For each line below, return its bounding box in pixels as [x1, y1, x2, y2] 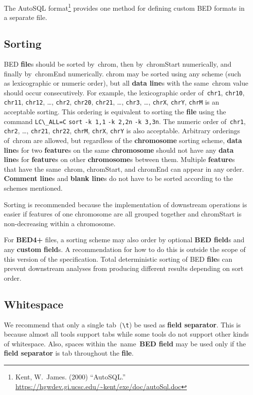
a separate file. [4, 12, 47, 22]
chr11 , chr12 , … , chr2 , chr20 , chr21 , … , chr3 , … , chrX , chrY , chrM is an [4, 97, 219, 107]
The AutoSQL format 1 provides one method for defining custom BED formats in [4, 1, 245, 13]
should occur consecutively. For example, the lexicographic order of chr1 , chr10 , [4, 87, 245, 97]
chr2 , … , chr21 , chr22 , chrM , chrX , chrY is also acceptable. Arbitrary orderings [4, 126, 240, 136]
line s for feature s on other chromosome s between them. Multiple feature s [4, 154, 235, 164]
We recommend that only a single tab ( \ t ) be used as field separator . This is [4, 319, 241, 329]
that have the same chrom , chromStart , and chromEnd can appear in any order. [4, 163, 244, 174]
